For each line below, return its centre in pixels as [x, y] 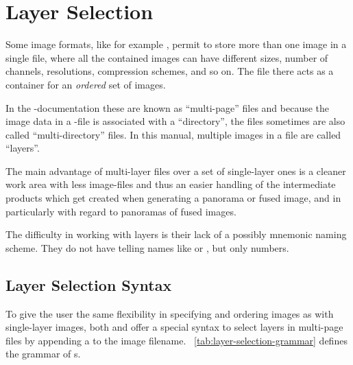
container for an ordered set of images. [86, 84]
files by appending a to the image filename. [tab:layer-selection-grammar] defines [176, 340]
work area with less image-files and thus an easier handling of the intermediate [171, 184]
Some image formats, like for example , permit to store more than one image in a [176, 44]
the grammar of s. [43, 354]
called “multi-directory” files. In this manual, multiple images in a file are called [173, 134]
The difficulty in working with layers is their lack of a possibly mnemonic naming [176, 234]
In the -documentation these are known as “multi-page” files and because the [168, 107]
